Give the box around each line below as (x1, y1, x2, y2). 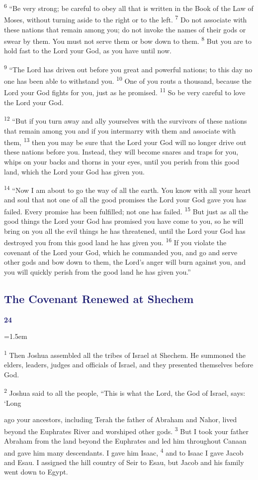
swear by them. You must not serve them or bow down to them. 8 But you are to (4, 34, 252, 46)
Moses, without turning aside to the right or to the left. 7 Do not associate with (4, 13, 247, 24)
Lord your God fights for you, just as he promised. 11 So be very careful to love (4, 86, 246, 98)
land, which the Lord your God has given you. (4, 166, 145, 176)
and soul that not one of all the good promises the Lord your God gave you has (4, 194, 247, 205)
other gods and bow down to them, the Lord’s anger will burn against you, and (4, 257, 246, 267)
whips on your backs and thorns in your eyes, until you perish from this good (4, 156, 240, 166)
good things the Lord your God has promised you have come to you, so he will (4, 216, 244, 226)
